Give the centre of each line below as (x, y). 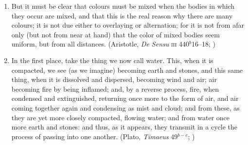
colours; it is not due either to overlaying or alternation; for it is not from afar (128, 25)
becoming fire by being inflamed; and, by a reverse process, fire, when (115, 89)
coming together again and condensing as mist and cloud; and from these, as (125, 107)
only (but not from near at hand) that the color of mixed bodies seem (115, 34)
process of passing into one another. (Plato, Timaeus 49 (95, 136)
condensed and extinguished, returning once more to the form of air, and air (125, 98)
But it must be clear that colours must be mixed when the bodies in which (123, 6)
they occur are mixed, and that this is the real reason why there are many (122, 15)
